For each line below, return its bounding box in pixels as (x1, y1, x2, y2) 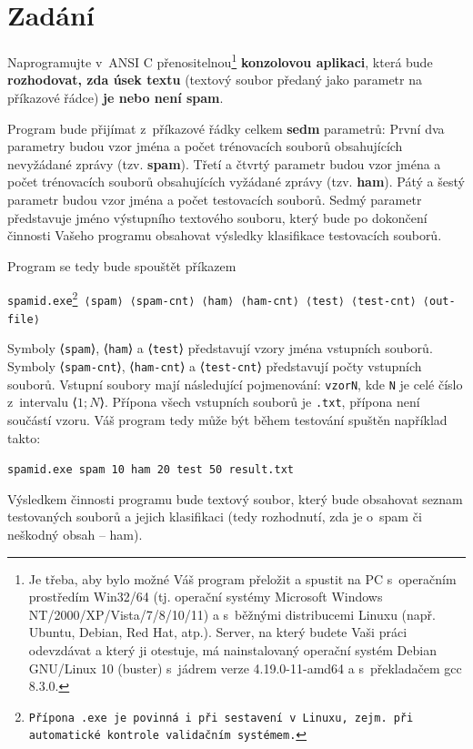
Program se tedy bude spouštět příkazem (7, 256, 236, 275)
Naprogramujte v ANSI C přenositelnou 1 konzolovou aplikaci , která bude (7, 50, 433, 71)
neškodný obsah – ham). (7, 524, 143, 543)
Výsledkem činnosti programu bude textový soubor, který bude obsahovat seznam (7, 489, 463, 508)
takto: (7, 428, 41, 447)
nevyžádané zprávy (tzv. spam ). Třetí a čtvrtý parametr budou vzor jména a (7, 154, 441, 173)
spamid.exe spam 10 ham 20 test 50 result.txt (7, 463, 294, 477)
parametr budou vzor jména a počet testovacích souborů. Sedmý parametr (7, 189, 422, 208)
